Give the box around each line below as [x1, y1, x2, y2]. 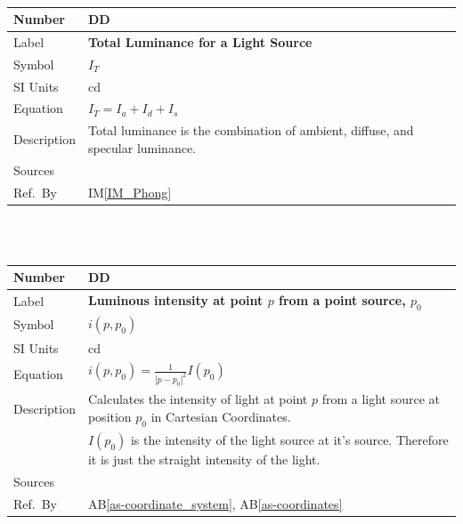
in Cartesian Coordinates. [150, 407, 291, 426]
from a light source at [321, 390, 441, 408]
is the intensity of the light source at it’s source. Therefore [130, 431, 449, 449]
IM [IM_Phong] [87, 182, 172, 201]
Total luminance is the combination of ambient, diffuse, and [87, 121, 414, 140]
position [87, 407, 132, 426]
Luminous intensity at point [87, 291, 264, 310]
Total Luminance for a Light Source [87, 32, 313, 51]
